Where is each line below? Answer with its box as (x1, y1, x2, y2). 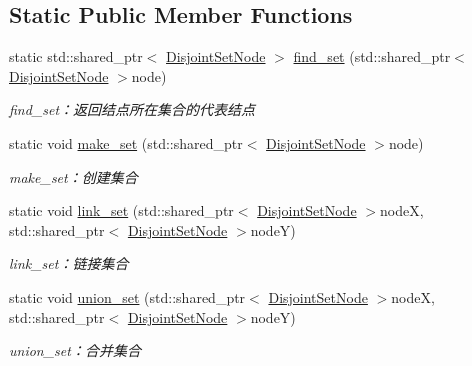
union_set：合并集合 (9, 340, 141, 361)
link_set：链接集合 (9, 253, 129, 274)
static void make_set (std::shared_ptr (9, 132, 243, 153)
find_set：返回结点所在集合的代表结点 (9, 99, 256, 120)
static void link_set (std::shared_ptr (9, 200, 234, 221)
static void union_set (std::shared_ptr (9, 286, 246, 307)
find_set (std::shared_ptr (293, 46, 451, 67)
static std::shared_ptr (9, 46, 143, 67)
